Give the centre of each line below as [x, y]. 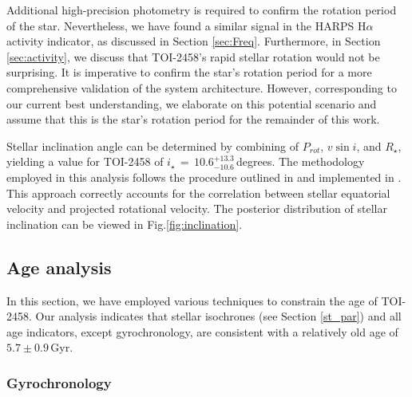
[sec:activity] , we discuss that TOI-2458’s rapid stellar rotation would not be [193, 56]
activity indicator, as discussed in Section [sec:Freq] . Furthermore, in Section [194, 41]
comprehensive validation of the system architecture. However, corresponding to [202, 87]
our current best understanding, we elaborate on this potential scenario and [192, 103]
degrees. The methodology [301, 161]
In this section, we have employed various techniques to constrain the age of [192, 300]
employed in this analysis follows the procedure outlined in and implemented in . [204, 177]
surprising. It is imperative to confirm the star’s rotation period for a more [189, 72]
